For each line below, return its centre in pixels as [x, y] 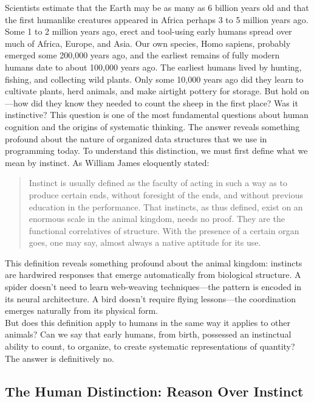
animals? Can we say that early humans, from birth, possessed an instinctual [148, 334]
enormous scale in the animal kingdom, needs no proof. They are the [157, 219]
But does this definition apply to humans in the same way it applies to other [148, 322]
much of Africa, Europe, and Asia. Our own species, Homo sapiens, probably [148, 43]
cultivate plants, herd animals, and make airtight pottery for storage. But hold [151, 91]
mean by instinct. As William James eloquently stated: [107, 162]
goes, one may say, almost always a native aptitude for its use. [145, 242]
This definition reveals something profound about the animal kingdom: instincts [154, 262]
